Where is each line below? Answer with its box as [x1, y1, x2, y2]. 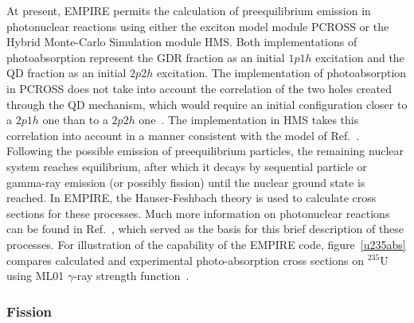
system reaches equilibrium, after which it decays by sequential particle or [6, 158, 367, 174]
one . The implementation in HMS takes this [139, 111, 359, 128]
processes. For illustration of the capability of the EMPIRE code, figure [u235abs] [6, 235, 406, 252]
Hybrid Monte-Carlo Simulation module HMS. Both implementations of [6, 33, 357, 50]
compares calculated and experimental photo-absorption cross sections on [6, 251, 364, 268]
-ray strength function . [73, 267, 189, 284]
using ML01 [6, 267, 64, 284]
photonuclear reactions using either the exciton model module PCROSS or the [6, 18, 389, 34]
